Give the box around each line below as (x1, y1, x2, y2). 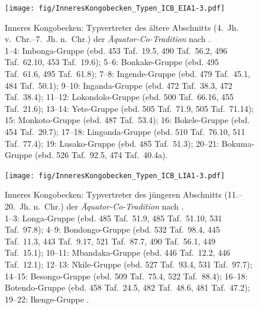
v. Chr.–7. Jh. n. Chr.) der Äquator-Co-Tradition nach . (5, 33, 211, 45)
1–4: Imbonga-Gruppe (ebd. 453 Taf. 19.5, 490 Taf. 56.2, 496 (5, 44, 228, 56)
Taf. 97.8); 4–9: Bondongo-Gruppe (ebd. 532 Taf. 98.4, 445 (5, 223, 220, 236)
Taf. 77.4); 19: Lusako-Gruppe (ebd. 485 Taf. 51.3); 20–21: (5, 137, 219, 149)
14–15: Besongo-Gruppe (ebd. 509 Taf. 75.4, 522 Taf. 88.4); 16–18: (5, 269, 248, 282)
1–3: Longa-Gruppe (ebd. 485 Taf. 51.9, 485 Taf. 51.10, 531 (5, 211, 222, 224)
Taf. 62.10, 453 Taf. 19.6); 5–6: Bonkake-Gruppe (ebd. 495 (5, 56, 219, 68)
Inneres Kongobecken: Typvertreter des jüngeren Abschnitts (5, 188, 222, 201)
